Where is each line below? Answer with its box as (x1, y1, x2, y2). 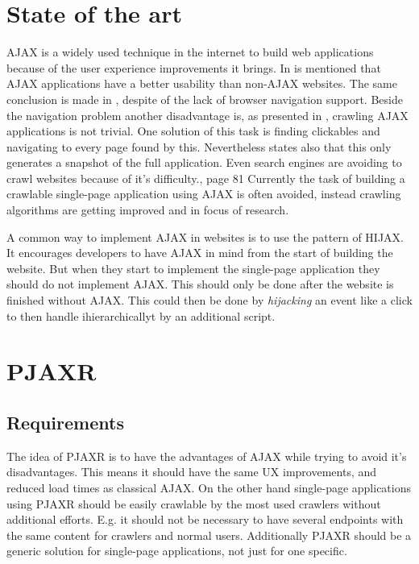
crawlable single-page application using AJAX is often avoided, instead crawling (6, 185, 401, 202)
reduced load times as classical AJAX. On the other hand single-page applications (6, 479, 411, 496)
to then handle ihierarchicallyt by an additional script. (6, 307, 276, 324)
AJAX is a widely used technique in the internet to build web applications (6, 44, 374, 60)
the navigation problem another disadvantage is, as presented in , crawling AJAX (6, 106, 409, 123)
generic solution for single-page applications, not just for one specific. (6, 542, 347, 559)
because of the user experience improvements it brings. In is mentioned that (6, 59, 381, 76)
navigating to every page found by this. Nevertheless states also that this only (6, 138, 392, 155)
